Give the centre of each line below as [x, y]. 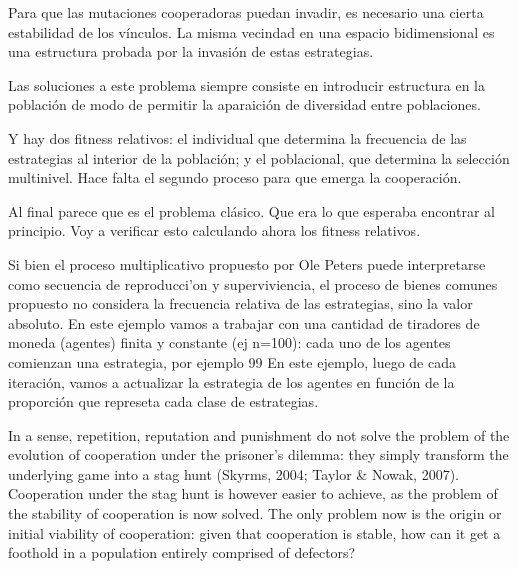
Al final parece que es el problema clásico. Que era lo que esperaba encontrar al [251, 210]
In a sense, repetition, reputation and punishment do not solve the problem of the [259, 434]
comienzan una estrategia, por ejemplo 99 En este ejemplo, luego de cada [232, 361]
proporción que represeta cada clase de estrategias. [163, 401]
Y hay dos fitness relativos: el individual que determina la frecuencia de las [237, 137]
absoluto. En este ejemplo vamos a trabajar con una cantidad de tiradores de [244, 322]
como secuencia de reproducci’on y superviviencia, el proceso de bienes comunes [253, 283]
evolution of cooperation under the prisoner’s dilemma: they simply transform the [258, 454]
